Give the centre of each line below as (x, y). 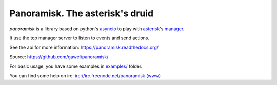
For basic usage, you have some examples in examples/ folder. (76, 66)
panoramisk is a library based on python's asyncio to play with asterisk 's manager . (97, 29)
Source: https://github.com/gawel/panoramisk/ (59, 57)
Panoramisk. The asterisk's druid (82, 13)
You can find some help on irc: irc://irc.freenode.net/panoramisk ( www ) (85, 76)
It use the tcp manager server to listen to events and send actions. (80, 38)
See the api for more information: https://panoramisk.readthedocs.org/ (84, 47)
